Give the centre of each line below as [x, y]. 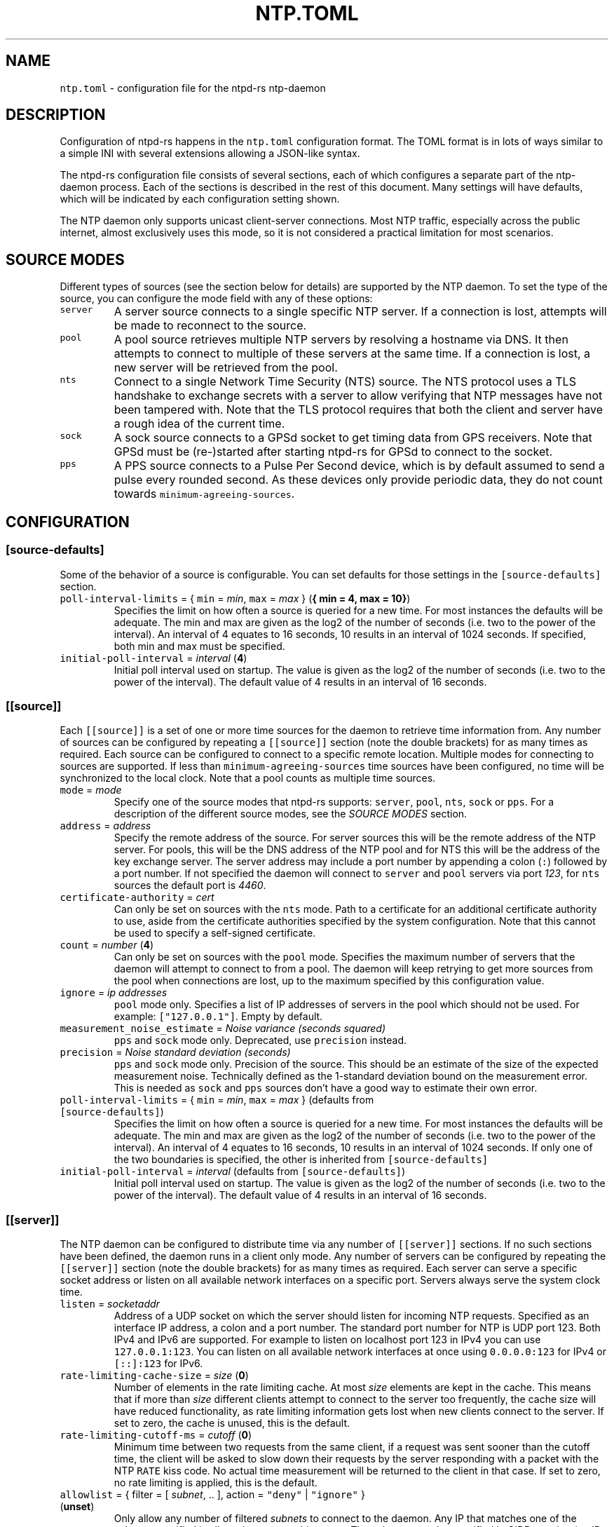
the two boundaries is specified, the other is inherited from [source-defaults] [301, 1160]
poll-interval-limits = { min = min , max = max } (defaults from [217, 1100]
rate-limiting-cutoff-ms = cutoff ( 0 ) [156, 1435]
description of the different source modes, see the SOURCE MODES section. [291, 814]
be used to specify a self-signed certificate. [215, 933]
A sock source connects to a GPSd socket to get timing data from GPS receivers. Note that [353, 438]
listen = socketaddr [110, 1304]
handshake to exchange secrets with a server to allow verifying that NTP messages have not [358, 396]
